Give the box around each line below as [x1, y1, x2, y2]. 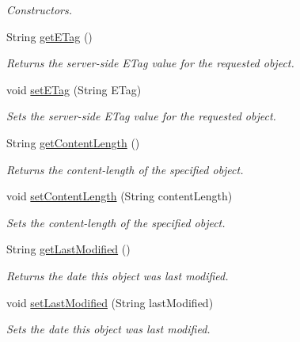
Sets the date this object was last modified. [6, 321, 211, 337]
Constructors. [6, 2, 73, 17]
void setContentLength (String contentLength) [6, 188, 233, 204]
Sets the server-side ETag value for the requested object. [6, 108, 276, 124]
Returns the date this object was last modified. [6, 267, 229, 283]
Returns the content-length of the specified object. [6, 161, 244, 177]
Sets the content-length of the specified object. [6, 214, 226, 230]
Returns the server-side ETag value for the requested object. [6, 55, 294, 71]
